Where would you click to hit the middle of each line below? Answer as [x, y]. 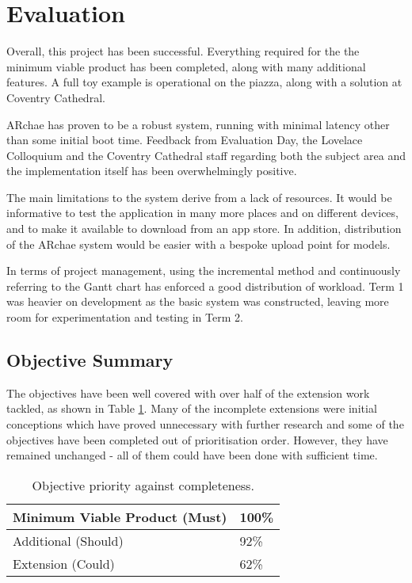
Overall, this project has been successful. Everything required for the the [183, 51]
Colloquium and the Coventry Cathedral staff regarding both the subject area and [206, 155]
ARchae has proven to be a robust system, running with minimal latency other [198, 124]
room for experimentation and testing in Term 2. [125, 317]
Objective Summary [90, 360]
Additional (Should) [68, 540]
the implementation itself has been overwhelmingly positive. [152, 171]
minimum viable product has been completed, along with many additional [186, 66]
